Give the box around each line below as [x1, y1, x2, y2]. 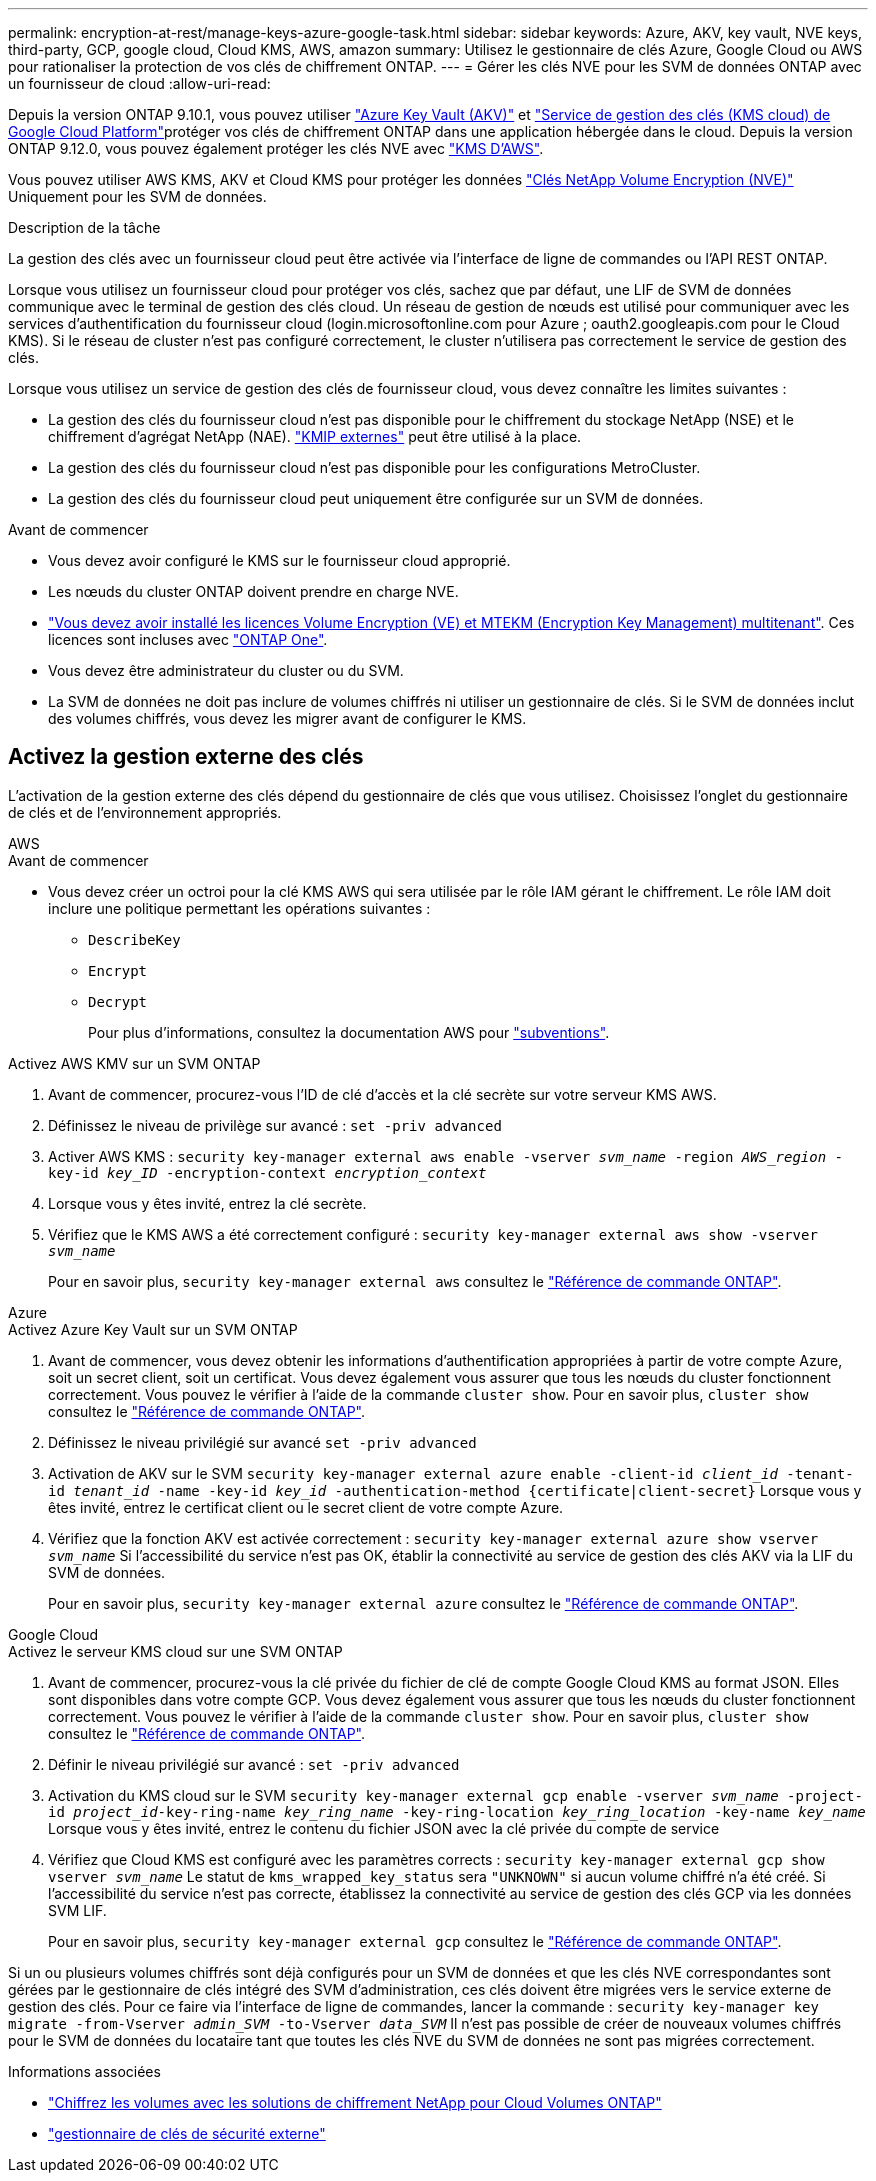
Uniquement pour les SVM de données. [8, 188, 267, 205]
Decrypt [88, 993, 148, 1010]
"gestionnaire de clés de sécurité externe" [48, 2124, 326, 2142]
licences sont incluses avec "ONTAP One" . [48, 631, 328, 648]
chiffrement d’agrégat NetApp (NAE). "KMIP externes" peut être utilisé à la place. [48, 428, 582, 445]
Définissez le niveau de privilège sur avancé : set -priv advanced [48, 1116, 502, 1134]
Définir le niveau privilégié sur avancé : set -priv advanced [48, 1755, 460, 1773]
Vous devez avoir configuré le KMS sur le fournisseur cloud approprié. [48, 552, 511, 569]
